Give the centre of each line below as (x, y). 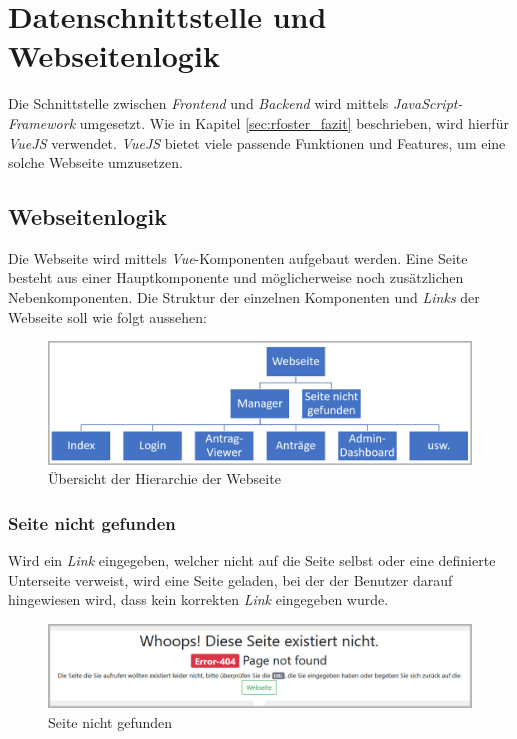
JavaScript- (428, 103)
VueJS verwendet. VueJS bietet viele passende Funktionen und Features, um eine (257, 142)
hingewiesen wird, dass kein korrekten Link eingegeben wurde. (198, 599)
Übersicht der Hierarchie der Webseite (164, 478)
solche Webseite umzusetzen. (95, 162)
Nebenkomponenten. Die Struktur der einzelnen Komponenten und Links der (244, 297)
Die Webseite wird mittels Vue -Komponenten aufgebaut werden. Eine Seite (238, 257)
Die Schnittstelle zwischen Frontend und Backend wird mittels (198, 103)
